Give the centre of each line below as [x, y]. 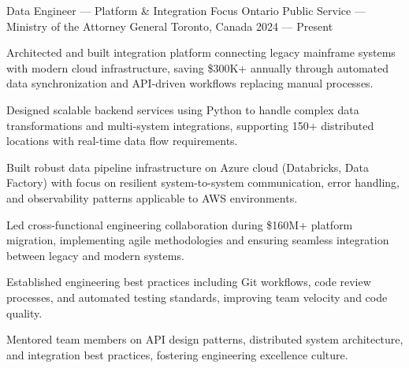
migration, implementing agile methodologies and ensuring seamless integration [198, 240]
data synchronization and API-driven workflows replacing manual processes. [190, 83]
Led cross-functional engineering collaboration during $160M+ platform [180, 224]
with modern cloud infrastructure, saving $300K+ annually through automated [197, 67]
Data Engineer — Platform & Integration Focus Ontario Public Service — [186, 10]
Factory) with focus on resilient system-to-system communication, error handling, [203, 182]
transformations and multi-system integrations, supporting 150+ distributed [190, 125]
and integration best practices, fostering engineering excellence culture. [177, 354]
